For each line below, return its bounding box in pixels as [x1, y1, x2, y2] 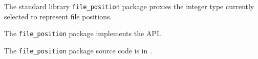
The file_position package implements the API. [4, 28, 161, 39]
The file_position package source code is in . [4, 45, 152, 55]
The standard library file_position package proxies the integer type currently [4, 1, 254, 11]
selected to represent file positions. [4, 11, 112, 21]
